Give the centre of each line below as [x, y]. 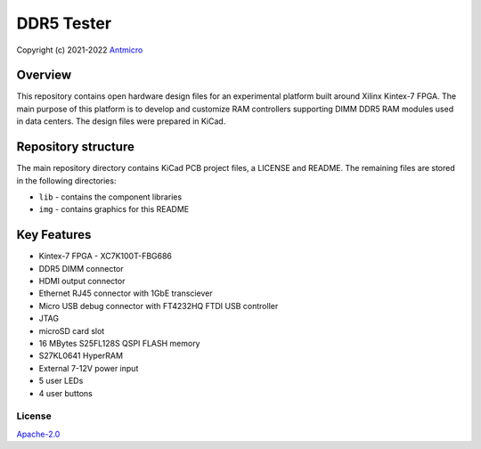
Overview [44, 75]
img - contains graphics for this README [114, 209]
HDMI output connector [82, 281]
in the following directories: [66, 180]
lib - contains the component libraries [110, 197]
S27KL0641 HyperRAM [81, 355]
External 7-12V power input [89, 368]
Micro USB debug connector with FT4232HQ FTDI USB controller [159, 306]
